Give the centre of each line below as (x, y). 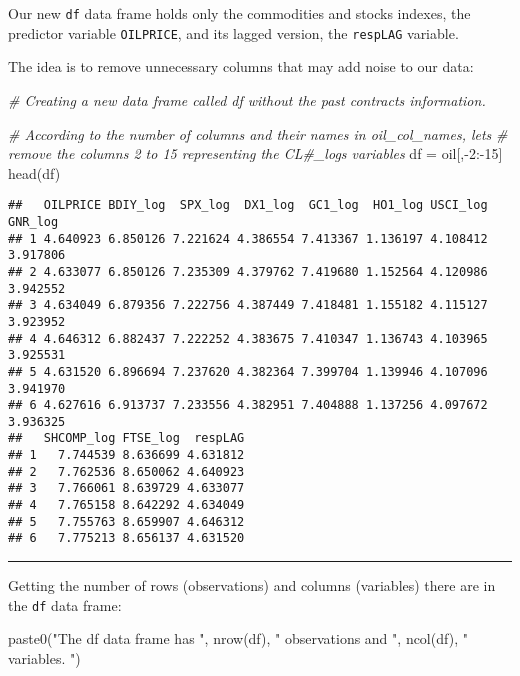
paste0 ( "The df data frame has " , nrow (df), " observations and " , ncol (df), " (238, 638)
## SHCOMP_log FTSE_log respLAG (126, 438)
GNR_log (33, 221)
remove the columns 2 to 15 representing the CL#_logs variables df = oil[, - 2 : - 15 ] (255, 153)
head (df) (34, 172)
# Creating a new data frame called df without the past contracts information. (247, 99)
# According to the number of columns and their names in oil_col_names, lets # (258, 133)
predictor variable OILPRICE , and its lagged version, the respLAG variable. (233, 32)
